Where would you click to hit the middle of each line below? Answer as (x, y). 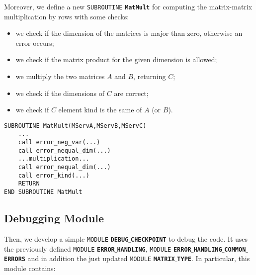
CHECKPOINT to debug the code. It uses (189, 238)
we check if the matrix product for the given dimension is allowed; (116, 59)
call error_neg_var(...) (59, 142)
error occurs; (35, 43)
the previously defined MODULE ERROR (59, 248)
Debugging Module (54, 218)
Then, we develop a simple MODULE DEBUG (66, 238)
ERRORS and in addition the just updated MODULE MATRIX (89, 258)
